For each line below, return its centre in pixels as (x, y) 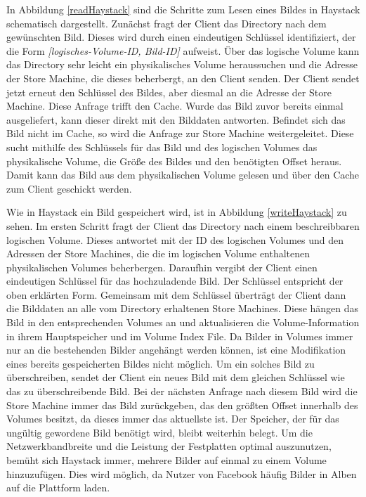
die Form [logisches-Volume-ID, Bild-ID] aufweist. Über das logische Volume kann (183, 50)
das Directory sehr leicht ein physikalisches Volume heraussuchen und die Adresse (182, 64)
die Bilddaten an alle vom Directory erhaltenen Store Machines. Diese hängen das (183, 308)
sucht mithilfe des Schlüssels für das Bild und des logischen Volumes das (162, 147)
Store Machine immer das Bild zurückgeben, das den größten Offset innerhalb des (182, 405)
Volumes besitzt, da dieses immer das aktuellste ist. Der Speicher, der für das (173, 419)
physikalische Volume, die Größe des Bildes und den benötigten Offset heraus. (174, 161)
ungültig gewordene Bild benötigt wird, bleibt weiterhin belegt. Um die (159, 432)
